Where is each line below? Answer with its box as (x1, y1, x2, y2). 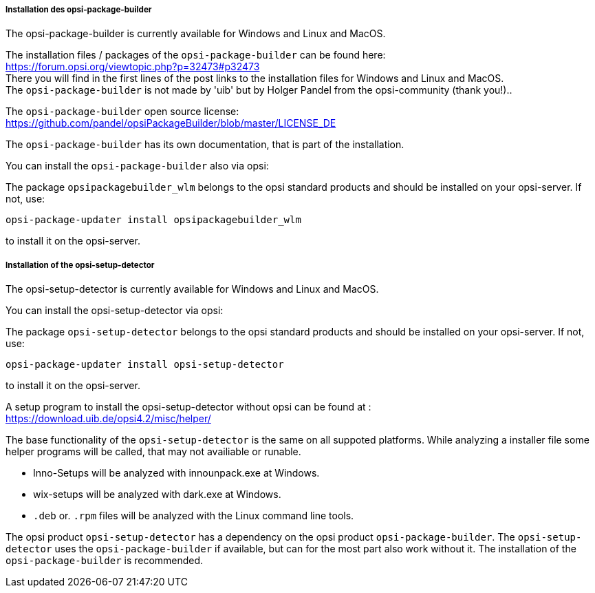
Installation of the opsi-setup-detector (6, 260, 155, 270)
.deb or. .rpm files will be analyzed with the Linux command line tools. (33, 510, 354, 522)
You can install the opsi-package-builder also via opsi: (6, 160, 269, 172)
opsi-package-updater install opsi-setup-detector (6, 359, 284, 371)
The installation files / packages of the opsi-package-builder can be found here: (6, 49, 386, 61)
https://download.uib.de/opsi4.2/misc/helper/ (6, 413, 211, 425)
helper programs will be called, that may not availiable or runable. (6, 446, 301, 458)
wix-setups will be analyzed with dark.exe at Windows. (33, 488, 281, 501)
